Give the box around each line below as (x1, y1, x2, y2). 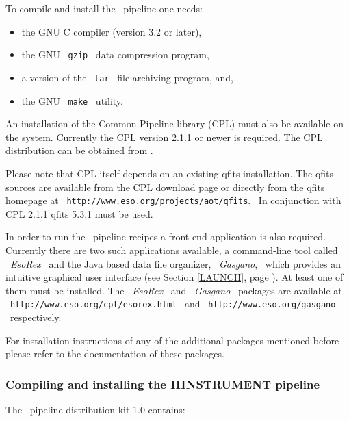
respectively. (10, 310, 62, 324)
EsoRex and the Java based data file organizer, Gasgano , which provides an (10, 256, 341, 270)
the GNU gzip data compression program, (21, 47, 209, 62)
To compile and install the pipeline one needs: (5, 1, 203, 15)
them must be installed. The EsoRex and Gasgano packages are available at (5, 283, 342, 297)
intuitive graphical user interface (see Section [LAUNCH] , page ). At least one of (5, 270, 344, 284)
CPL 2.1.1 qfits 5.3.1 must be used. (5, 206, 153, 220)
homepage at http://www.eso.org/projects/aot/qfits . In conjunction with (5, 193, 341, 207)
